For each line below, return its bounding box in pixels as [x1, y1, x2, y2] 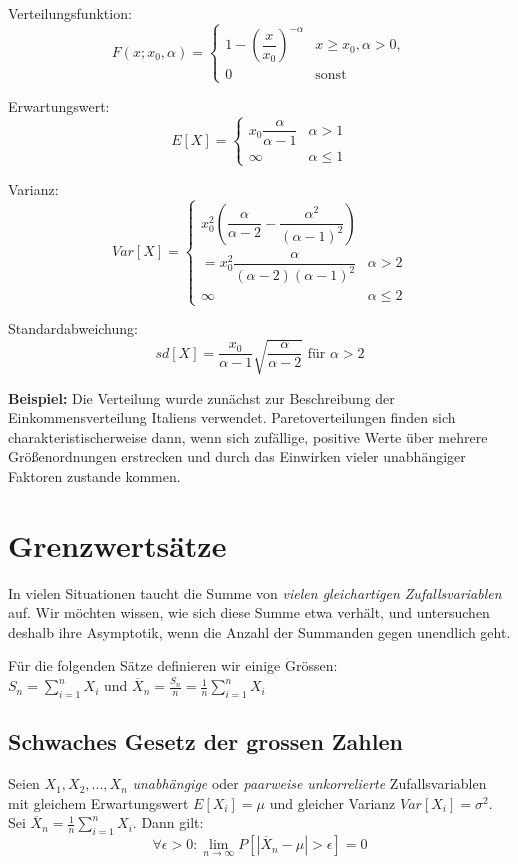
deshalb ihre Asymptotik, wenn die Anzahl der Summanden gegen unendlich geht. [8, 621, 511, 642]
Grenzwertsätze [8, 524, 227, 565]
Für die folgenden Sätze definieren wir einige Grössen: [8, 655, 338, 676]
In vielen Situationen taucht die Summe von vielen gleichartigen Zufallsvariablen [8, 582, 502, 603]
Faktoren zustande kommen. [8, 465, 181, 486]
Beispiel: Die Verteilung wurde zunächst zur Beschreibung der [8, 387, 395, 408]
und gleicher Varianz [269, 792, 396, 813]
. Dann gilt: [132, 812, 204, 833]
